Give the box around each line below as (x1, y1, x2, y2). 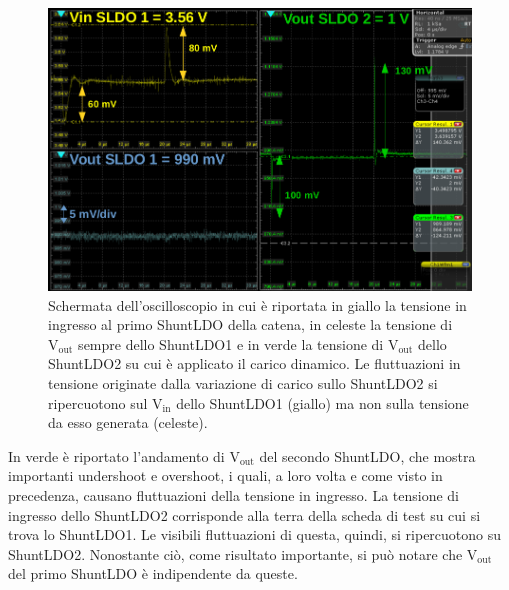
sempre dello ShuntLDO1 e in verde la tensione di (78, 333, 384, 354)
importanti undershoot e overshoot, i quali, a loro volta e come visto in (8, 465, 443, 486)
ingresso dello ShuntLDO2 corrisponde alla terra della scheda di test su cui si (8, 504, 481, 525)
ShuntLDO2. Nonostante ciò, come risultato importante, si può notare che (8, 543, 463, 564)
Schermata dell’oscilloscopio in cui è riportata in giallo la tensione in (48, 294, 467, 315)
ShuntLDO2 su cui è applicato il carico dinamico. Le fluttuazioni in (48, 353, 461, 374)
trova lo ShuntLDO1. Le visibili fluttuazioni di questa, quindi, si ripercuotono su (8, 524, 502, 545)
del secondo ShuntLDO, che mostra (259, 445, 476, 466)
